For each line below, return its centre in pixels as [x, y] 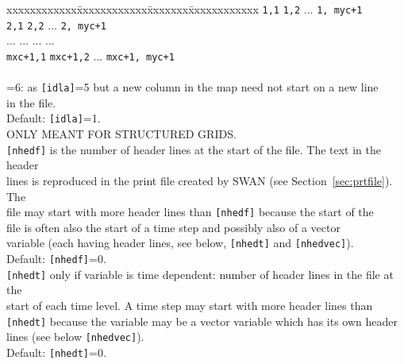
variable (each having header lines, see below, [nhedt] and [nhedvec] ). [180, 243]
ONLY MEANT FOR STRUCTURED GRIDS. [121, 134]
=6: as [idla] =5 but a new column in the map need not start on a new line [192, 87]
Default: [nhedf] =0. [56, 258]
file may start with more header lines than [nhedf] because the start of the [190, 212]
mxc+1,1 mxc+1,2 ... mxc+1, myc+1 [90, 55]
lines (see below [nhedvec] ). [75, 337]
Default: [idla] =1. [54, 118]
